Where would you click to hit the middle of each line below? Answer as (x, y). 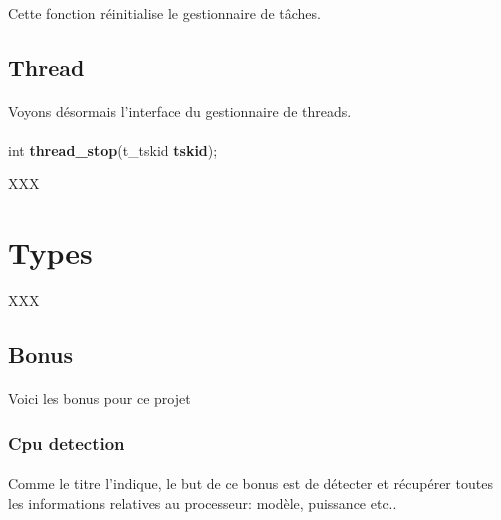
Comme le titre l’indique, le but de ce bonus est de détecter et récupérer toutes (250, 483)
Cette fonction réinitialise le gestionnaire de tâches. (164, 12)
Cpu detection (66, 442)
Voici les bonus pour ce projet (99, 398)
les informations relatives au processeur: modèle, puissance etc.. (202, 502)
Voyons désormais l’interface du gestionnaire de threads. (180, 110)
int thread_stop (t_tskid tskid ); (113, 149)
